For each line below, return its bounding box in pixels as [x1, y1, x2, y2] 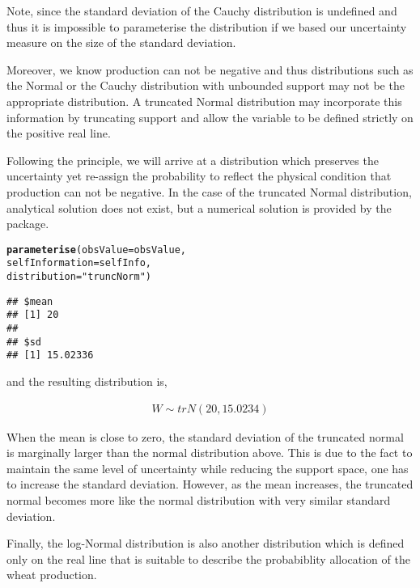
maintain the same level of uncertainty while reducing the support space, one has [6, 459, 409, 476]
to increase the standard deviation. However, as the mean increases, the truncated [6, 476, 414, 493]
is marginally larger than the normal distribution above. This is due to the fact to [6, 444, 413, 461]
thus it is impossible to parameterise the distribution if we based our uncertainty [6, 18, 407, 35]
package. [6, 215, 49, 232]
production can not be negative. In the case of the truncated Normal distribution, [6, 183, 412, 200]
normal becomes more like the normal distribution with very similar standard [6, 491, 391, 508]
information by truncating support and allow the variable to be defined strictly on [6, 108, 414, 125]
